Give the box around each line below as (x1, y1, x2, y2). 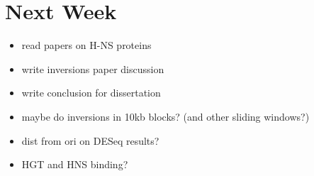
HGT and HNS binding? (21, 157, 128, 172)
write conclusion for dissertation (21, 85, 161, 100)
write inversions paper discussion (21, 61, 164, 76)
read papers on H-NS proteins (21, 38, 152, 53)
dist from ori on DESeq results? (21, 133, 159, 148)
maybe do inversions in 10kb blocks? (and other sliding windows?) (21, 109, 310, 123)
